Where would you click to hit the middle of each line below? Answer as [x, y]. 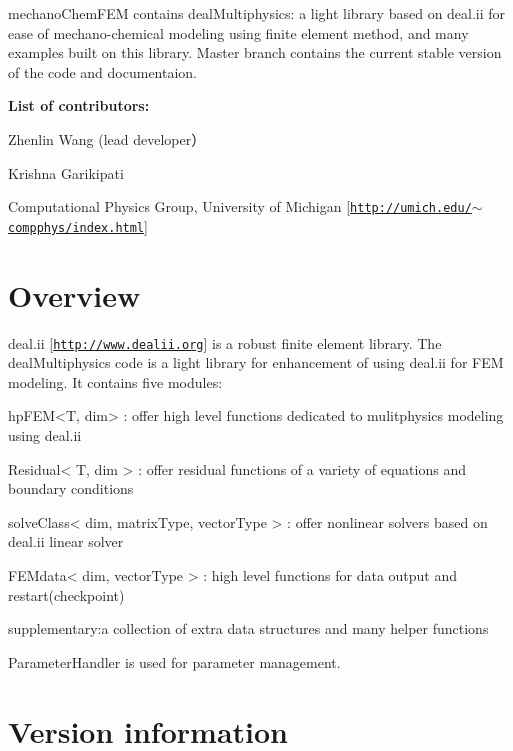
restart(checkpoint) [66, 594]
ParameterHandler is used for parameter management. [174, 661]
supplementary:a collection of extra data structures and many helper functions [248, 628]
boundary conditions [71, 488]
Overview [74, 294]
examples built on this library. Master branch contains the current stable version [255, 52]
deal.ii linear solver [66, 541]
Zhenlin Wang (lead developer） [107, 138]
